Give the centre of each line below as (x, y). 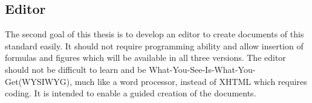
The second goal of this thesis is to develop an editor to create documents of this (154, 34)
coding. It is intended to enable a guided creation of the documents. (131, 93)
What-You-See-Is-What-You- (202, 69)
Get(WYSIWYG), (39, 81)
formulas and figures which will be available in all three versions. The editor (145, 58)
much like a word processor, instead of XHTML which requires (191, 81)
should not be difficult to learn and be (76, 69)
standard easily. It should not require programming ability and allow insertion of (154, 45)
